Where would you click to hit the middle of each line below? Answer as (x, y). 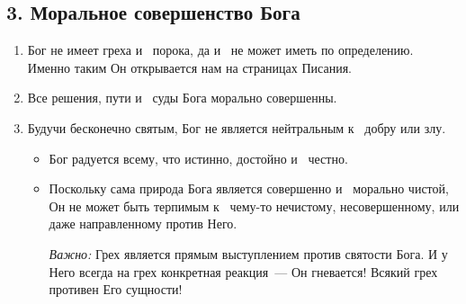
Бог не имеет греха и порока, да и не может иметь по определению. (220, 50)
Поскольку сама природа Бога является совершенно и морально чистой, (249, 188)
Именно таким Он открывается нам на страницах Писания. (189, 67)
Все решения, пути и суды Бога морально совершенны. (182, 98)
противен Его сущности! (116, 289)
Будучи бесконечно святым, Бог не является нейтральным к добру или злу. (237, 127)
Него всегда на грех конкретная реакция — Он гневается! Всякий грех (243, 271)
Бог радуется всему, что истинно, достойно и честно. (198, 158)
